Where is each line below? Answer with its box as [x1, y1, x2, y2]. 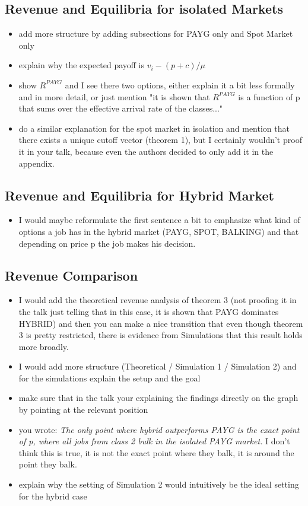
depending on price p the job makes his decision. [18, 237, 196, 249]
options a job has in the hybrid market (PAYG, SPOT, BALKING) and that [18, 225, 299, 237]
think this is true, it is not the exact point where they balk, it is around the [18, 446, 294, 459]
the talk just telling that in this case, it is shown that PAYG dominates [18, 305, 279, 317]
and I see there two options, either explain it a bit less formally [65, 78, 295, 91]
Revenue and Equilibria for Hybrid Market [5, 186, 274, 204]
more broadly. [18, 340, 69, 352]
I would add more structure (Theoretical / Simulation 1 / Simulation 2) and [18, 360, 297, 373]
